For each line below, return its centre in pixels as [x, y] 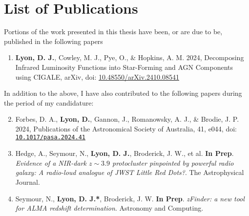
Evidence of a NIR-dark [51, 162]
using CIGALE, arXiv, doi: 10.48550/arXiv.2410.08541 [97, 76]
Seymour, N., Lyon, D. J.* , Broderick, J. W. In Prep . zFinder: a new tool [130, 198]
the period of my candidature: [49, 102]
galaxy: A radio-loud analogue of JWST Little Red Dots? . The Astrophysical [130, 172]
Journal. [28, 182]
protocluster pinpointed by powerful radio [173, 162]
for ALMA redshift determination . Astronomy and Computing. [109, 208]
